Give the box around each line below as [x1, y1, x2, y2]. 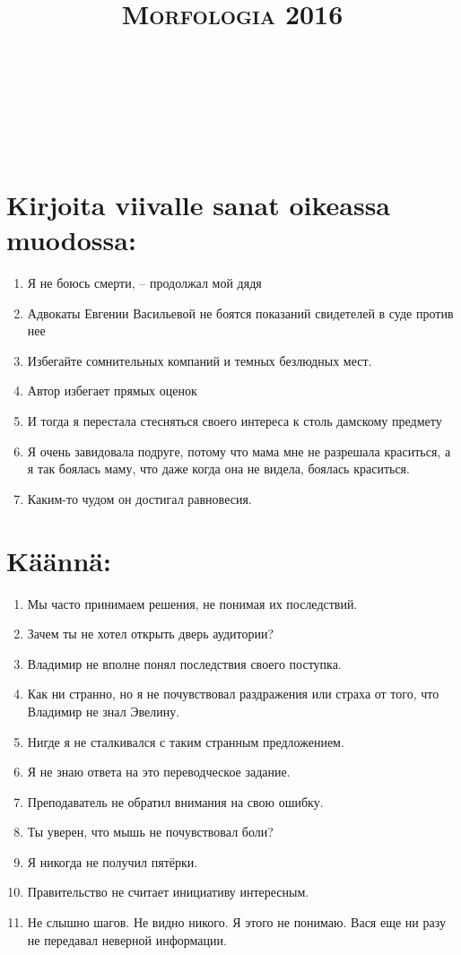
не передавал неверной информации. [27, 930, 227, 949]
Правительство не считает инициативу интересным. [27, 882, 309, 901]
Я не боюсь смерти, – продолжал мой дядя [27, 273, 262, 292]
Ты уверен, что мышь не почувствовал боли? [27, 822, 274, 841]
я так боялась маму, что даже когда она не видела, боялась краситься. [27, 459, 410, 478]
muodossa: [6, 221, 136, 258]
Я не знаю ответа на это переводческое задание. [27, 762, 291, 781]
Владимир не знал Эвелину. [27, 701, 180, 720]
